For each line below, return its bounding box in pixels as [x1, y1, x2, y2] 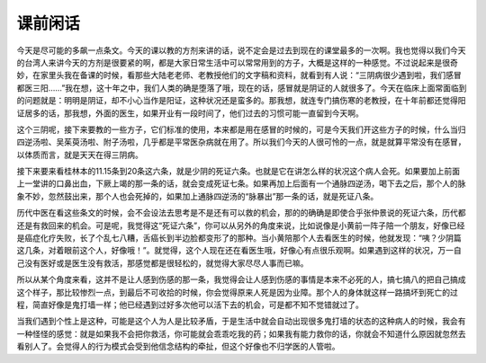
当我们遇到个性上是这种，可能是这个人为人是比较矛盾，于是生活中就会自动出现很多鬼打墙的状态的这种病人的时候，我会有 [16, 315, 466, 327]
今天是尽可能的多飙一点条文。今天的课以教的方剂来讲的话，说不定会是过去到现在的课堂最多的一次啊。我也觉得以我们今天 [16, 45, 466, 56]
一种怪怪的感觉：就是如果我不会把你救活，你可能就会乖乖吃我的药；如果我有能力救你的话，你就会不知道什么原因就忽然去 [16, 328, 466, 339]
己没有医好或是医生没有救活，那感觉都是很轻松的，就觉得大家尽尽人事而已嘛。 [16, 257, 309, 269]
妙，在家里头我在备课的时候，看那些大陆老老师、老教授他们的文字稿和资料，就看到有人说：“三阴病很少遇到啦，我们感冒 [16, 70, 463, 81]
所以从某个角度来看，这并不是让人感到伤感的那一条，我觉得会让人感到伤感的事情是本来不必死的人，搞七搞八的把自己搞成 [16, 274, 466, 285]
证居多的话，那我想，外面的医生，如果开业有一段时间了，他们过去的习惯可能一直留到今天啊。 [16, 108, 364, 119]
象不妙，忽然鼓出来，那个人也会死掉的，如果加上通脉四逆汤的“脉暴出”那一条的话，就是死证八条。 [16, 190, 379, 201]
